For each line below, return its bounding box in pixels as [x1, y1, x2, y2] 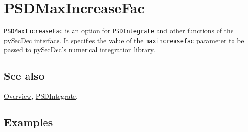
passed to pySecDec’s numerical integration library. [4, 44, 155, 55]
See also [4, 68, 44, 83]
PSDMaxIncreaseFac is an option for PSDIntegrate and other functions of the [4, 26, 234, 36]
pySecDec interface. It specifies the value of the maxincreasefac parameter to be [4, 35, 244, 45]
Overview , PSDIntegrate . [4, 91, 78, 101]
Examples [4, 115, 53, 130]
